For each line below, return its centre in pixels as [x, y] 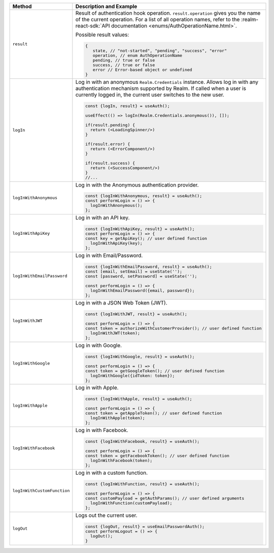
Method [22, 6]
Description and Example [106, 6]
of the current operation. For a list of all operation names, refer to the [158, 19]
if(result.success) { [110, 163]
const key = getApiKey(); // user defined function [146, 239]
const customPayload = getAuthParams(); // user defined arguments [165, 498]
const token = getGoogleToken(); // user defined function [155, 371]
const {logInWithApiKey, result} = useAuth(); [140, 229]
